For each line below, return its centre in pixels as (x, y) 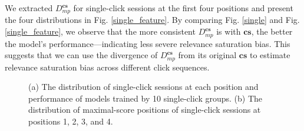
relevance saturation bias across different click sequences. (107, 67)
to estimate (270, 55)
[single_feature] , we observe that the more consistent (100, 31)
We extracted (29, 8)
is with (229, 31)
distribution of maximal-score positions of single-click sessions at (145, 110)
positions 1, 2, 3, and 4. (71, 121)
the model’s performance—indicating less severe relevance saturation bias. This (148, 43)
